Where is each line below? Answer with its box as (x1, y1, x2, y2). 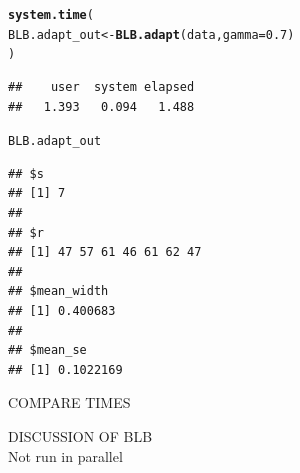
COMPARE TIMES (8, 392, 131, 413)
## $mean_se (8, 343, 87, 358)
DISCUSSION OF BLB (8, 425, 153, 446)
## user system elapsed (8, 79, 195, 94)
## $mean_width (8, 284, 109, 299)
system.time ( (8, 8, 94, 22)
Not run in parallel (8, 445, 123, 466)
